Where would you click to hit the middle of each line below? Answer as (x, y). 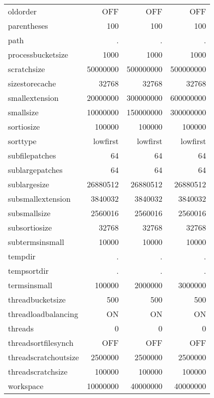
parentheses (28, 26)
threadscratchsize (38, 371)
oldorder (22, 11)
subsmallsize (29, 213)
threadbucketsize (37, 299)
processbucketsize (38, 54)
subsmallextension (39, 199)
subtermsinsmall (36, 242)
